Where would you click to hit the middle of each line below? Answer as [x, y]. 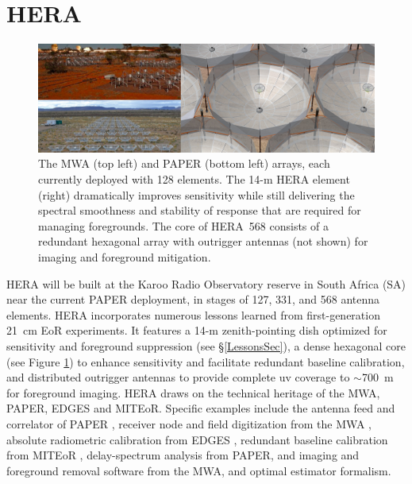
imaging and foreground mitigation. [125, 257]
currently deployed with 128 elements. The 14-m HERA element [194, 179]
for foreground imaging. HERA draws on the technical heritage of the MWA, [193, 392]
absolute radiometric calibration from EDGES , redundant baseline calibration [197, 439]
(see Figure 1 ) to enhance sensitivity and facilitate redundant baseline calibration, [206, 361]
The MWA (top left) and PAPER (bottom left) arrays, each [184, 163]
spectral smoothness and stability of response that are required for [200, 210]
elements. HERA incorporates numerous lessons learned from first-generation [193, 314]
